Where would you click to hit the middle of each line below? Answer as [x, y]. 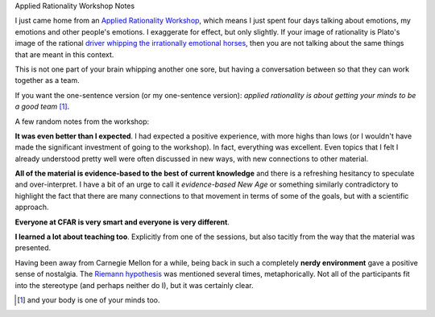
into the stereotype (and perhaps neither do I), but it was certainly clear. [134, 285]
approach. [32, 207]
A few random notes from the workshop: [82, 121]
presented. [33, 248]
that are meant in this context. [64, 54]
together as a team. [47, 80]
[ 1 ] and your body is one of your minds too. [89, 300]
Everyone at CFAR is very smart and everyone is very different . [122, 222]
